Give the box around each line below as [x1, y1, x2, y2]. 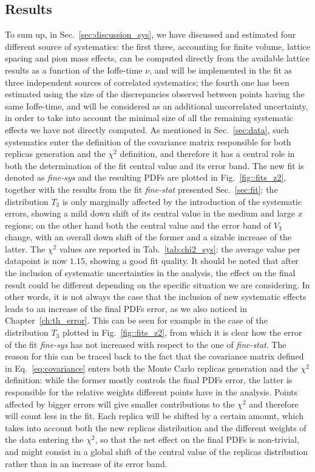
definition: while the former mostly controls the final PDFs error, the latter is [5, 373, 293, 386]
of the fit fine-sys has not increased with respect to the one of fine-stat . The [5, 338, 286, 350]
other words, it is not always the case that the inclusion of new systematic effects [5, 290, 307, 303]
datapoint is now [5, 254, 67, 267]
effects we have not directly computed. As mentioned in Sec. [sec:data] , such [5, 123, 290, 136]
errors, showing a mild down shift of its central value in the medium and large [5, 207, 296, 220]
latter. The [5, 242, 46, 255]
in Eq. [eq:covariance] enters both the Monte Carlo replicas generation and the [5, 361, 298, 374]
